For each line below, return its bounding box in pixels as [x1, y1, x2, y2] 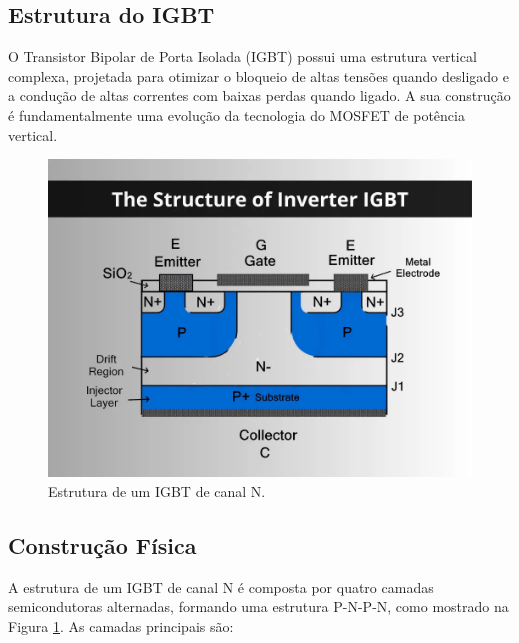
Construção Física [8, 529, 197, 560]
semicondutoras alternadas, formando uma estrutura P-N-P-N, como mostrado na [8, 596, 509, 617]
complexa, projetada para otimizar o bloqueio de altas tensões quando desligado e [8, 65, 509, 86]
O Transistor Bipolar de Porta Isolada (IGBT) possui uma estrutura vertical [8, 46, 477, 67]
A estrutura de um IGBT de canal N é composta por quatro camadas [8, 576, 434, 597]
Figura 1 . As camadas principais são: [8, 615, 234, 636]
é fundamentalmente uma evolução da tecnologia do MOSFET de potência [8, 104, 465, 125]
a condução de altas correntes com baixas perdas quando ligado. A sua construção [8, 85, 511, 106]
